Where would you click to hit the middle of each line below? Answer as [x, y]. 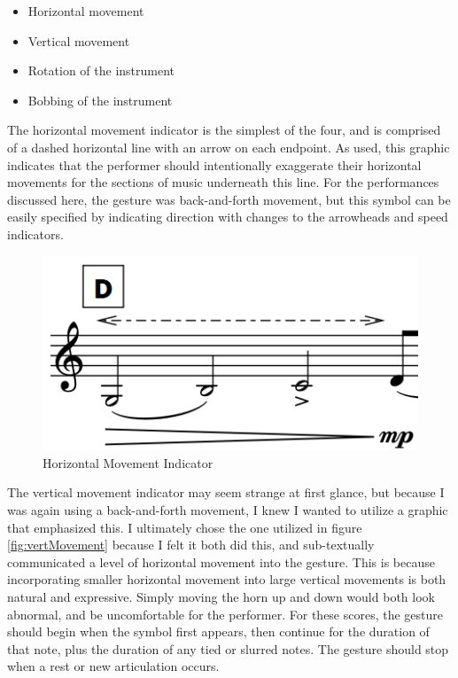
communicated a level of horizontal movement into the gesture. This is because [221, 561]
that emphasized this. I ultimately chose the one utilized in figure [185, 527]
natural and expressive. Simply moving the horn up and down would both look [221, 597]
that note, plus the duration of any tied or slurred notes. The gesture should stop [228, 648]
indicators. [35, 234]
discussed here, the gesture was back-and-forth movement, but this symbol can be [229, 199]
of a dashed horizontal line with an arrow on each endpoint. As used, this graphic [229, 147]
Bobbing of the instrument [100, 100]
